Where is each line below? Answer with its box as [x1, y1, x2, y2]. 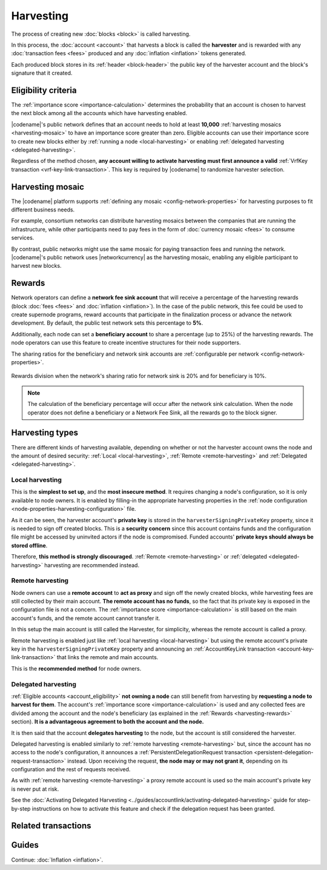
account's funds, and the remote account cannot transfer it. [11, 614, 160, 622]
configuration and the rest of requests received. [11, 766, 131, 773]
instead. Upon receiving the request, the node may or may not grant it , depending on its [67, 757, 288, 765]
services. [11, 234, 35, 242]
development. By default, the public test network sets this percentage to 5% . [11, 319, 203, 327]
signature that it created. [11, 70, 73, 77]
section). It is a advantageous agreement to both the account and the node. [11, 718, 204, 725]
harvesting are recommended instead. [44, 561, 139, 569]
